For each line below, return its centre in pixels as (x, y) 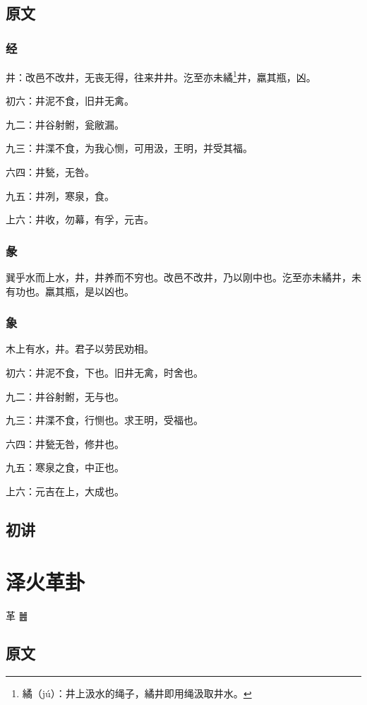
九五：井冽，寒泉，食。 (60, 195)
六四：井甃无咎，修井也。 (65, 443)
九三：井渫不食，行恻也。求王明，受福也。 (104, 420)
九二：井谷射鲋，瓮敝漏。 (65, 124)
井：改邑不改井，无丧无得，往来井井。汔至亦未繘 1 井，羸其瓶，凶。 (161, 76)
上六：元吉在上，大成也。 (65, 491)
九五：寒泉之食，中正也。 (65, 467)
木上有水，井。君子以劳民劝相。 (80, 349)
